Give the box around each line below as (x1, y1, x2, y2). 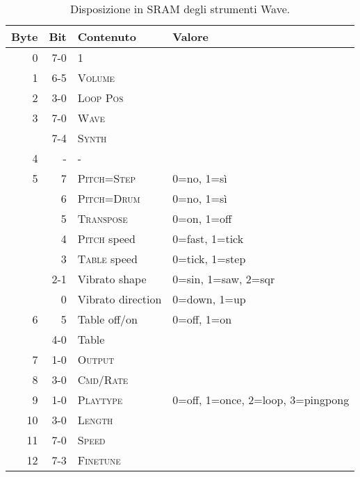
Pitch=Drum (77, 190, 140, 206)
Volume (77, 69, 115, 85)
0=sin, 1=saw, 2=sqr (172, 271, 275, 287)
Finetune (77, 452, 121, 468)
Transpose (77, 210, 128, 226)
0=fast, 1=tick (172, 231, 244, 246)
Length (77, 412, 113, 428)
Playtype (77, 392, 123, 408)
